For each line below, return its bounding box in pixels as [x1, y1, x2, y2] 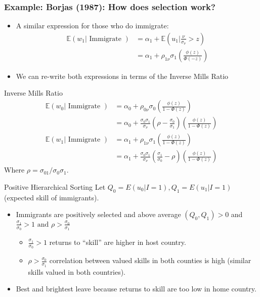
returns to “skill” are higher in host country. [49, 237, 186, 247]
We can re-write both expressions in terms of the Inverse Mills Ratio [16, 70, 229, 81]
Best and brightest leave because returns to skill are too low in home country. [16, 283, 256, 294]
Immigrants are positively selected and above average [16, 209, 181, 220]
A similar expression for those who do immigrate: [16, 20, 169, 31]
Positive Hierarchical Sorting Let [4, 181, 106, 192]
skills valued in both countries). [28, 266, 125, 277]
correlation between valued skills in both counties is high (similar [49, 255, 251, 266]
